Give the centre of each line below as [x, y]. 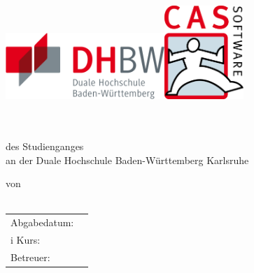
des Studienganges [45, 146]
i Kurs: [26, 239]
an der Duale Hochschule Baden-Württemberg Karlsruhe [127, 160]
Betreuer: [30, 257]
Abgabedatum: [42, 222]
